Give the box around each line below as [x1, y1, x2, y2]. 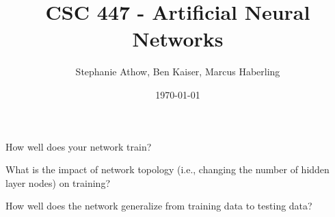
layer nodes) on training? [5, 175, 111, 190]
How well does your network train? [5, 139, 152, 153]
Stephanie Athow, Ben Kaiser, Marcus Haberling [75, 64, 280, 79]
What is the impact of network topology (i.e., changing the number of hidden [5, 162, 330, 177]
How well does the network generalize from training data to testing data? [5, 199, 312, 213]
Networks [132, 25, 224, 53]
